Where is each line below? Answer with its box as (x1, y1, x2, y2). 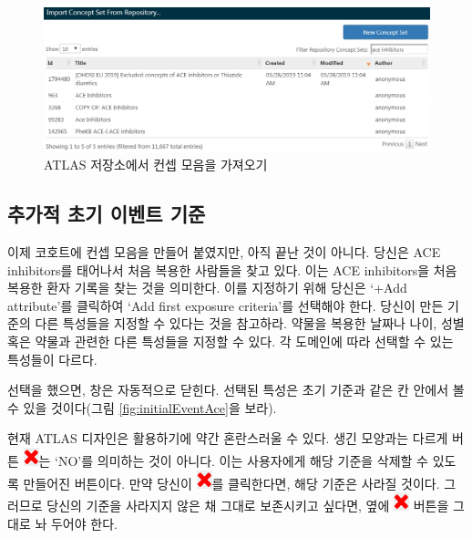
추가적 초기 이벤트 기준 (7, 200, 206, 228)
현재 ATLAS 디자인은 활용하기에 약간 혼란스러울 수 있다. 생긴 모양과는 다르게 (7, 429, 448, 448)
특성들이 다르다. (7, 349, 97, 368)
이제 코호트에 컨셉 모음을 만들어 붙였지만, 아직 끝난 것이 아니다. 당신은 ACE (7, 242, 441, 261)
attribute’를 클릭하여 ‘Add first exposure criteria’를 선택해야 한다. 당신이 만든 (7, 295, 444, 315)
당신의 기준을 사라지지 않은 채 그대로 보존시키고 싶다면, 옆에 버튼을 (46, 496, 449, 515)
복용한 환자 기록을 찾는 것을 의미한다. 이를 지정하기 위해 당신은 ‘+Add (7, 278, 407, 297)
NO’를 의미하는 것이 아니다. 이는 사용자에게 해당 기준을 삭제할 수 (57, 450, 428, 470)
